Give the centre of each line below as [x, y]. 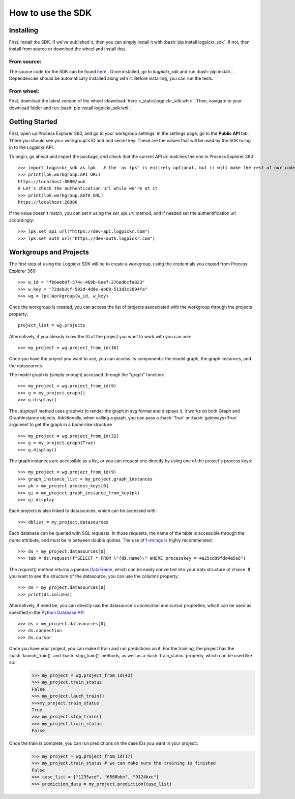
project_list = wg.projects [52, 325]
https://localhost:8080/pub [52, 181]
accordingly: [22, 220]
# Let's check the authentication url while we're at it [88, 189]
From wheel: [24, 91]
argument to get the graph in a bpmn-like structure [60, 425]
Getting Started [33, 122]
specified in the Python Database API [47, 612]
